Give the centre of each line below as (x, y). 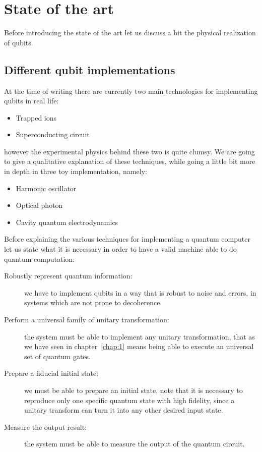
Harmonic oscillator (46, 188)
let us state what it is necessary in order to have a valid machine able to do (120, 249)
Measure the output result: (45, 427)
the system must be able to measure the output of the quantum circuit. (135, 444)
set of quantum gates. (57, 356)
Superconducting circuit (53, 134)
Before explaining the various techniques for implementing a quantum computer (127, 239)
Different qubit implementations (90, 69)
